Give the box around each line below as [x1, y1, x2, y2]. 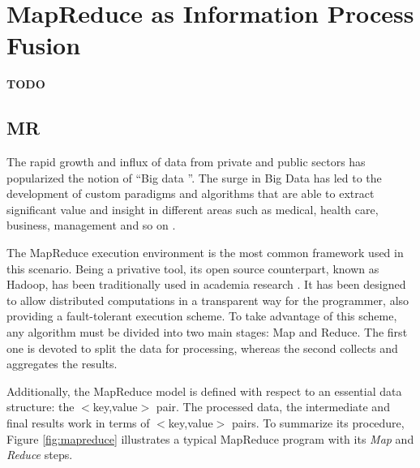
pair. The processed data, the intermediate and [156, 398, 390, 415]
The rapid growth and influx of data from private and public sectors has [6, 153, 366, 170]
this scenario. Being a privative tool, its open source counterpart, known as [6, 260, 379, 277]
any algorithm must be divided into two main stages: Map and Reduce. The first [6, 324, 408, 341]
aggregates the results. [6, 355, 118, 372]
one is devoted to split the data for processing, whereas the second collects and [6, 339, 398, 356]
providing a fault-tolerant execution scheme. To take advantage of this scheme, [6, 307, 397, 324]
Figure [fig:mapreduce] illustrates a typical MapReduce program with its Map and [6, 430, 414, 447]
